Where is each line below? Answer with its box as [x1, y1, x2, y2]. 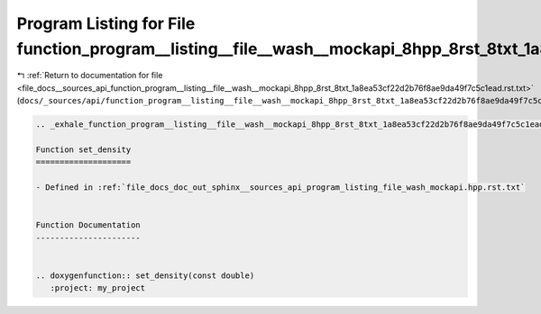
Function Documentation [35, 220, 142, 230]
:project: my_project [50, 283, 146, 293]
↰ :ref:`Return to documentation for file [16, 70, 163, 81]
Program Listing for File [16, 13, 196, 33]
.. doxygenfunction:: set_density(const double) [35, 270, 255, 281]
